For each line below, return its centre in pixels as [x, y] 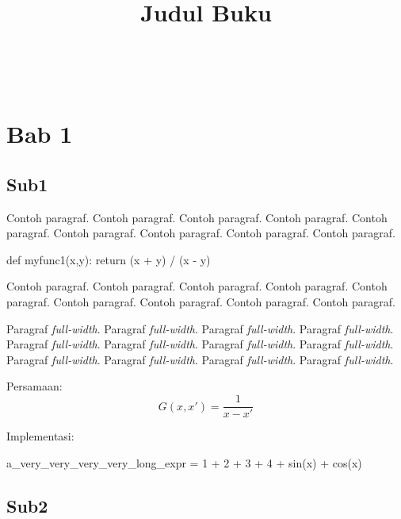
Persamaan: [34, 386]
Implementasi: [40, 436]
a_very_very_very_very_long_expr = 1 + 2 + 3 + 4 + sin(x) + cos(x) [184, 462]
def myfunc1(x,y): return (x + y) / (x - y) [109, 259]
